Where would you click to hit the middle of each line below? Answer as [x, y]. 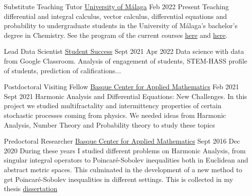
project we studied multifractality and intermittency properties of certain [113, 106]
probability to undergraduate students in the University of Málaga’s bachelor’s [121, 25]
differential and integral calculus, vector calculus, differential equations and [116, 16]
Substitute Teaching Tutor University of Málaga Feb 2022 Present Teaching [117, 6]
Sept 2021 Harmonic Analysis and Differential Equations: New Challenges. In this [126, 96]
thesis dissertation [31, 188]
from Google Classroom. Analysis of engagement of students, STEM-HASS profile [126, 60]
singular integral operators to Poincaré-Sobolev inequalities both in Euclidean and [126, 160]
